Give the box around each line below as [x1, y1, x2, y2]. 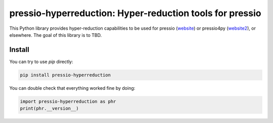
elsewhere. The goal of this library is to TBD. [9, 32, 102, 38]
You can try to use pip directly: [9, 58, 73, 65]
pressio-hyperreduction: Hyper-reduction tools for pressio [9, 8, 261, 19]
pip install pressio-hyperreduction [20, 72, 111, 78]
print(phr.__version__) [20, 106, 79, 111]
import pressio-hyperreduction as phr [20, 98, 116, 104]
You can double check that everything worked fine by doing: [9, 85, 135, 91]
